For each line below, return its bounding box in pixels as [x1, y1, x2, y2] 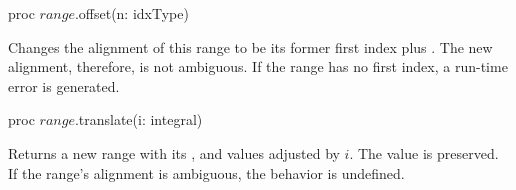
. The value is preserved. [349, 142, 499, 163]
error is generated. [8, 75, 120, 96]
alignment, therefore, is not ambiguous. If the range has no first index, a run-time [8, 56, 508, 77]
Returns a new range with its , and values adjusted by [8, 142, 340, 163]
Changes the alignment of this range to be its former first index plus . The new [8, 36, 493, 57]
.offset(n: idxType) [74, 3, 189, 23]
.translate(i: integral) [74, 109, 203, 130]
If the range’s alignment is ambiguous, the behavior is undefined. [8, 162, 405, 183]
